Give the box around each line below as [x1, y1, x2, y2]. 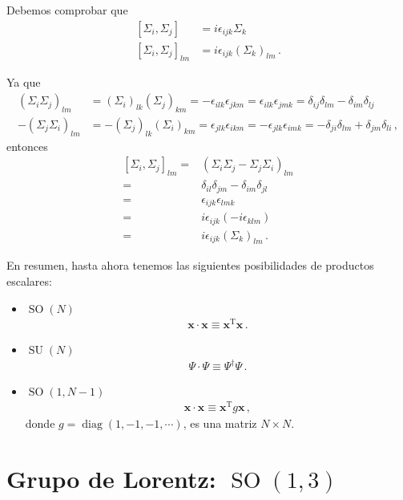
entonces [6, 137, 48, 154]
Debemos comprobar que [6, 2, 128, 18]
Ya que [6, 74, 41, 91]
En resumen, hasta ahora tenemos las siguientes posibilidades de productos [6, 257, 374, 274]
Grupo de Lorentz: [6, 462, 216, 495]
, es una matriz [183, 415, 257, 432]
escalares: [6, 273, 52, 289]
